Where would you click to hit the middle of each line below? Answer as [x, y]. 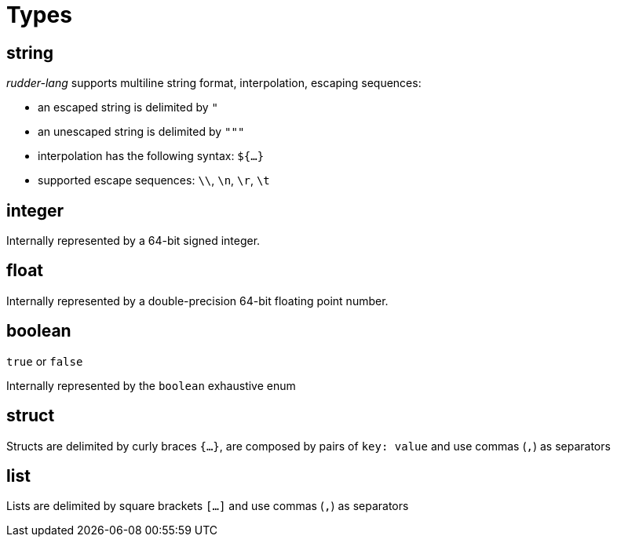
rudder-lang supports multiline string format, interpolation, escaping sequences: [214, 83]
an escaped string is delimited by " [128, 108]
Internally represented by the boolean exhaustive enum [151, 385]
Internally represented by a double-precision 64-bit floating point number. [197, 301]
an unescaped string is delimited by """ [141, 132]
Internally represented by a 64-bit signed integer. [133, 241]
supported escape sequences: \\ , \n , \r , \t [154, 180]
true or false [45, 361]
